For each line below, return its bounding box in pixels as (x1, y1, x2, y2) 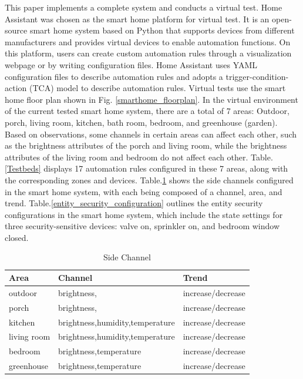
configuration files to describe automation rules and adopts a (5, 70, 223, 82)
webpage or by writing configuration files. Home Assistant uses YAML (5, 58, 258, 71)
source (5, 24, 28, 36)
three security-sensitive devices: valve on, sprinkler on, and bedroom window (5, 220, 280, 232)
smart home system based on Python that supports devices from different (29, 24, 295, 36)
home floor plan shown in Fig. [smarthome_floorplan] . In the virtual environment (5, 93, 298, 105)
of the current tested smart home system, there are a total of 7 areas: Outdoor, (5, 105, 289, 117)
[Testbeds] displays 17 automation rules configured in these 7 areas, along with (5, 162, 288, 175)
